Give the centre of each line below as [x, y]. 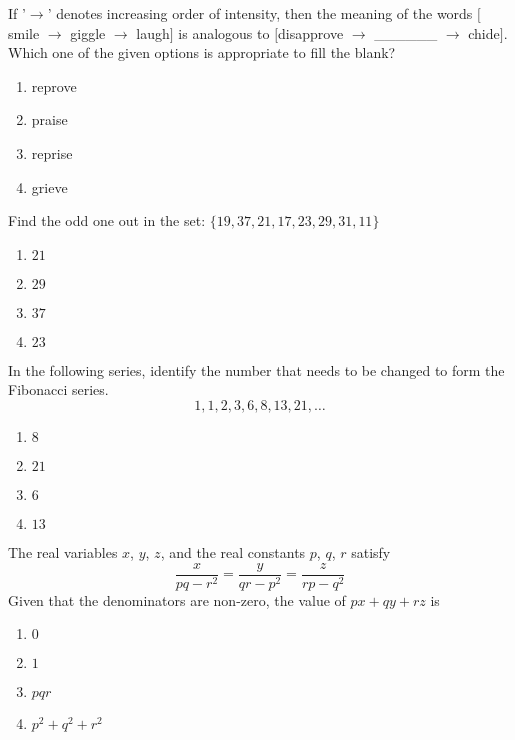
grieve [49, 186]
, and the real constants [233, 551]
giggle [88, 32]
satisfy [371, 551]
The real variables [63, 551]
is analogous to [224, 32]
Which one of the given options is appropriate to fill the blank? [202, 52]
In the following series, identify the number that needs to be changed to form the [256, 369]
